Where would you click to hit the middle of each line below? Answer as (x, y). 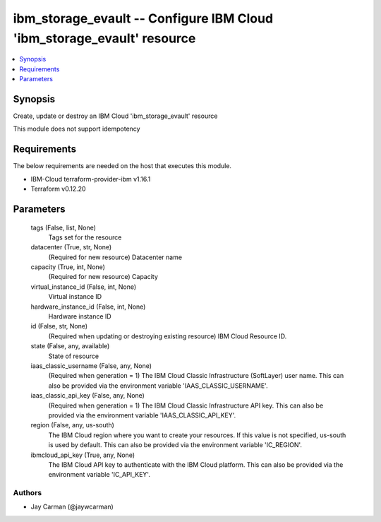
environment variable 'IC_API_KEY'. (99, 475)
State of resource (74, 356)
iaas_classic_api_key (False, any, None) (87, 396)
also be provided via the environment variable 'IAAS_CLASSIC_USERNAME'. (158, 386)
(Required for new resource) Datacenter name (115, 257)
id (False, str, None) (59, 326)
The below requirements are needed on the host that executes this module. (122, 166)
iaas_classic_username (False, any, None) (91, 366)
